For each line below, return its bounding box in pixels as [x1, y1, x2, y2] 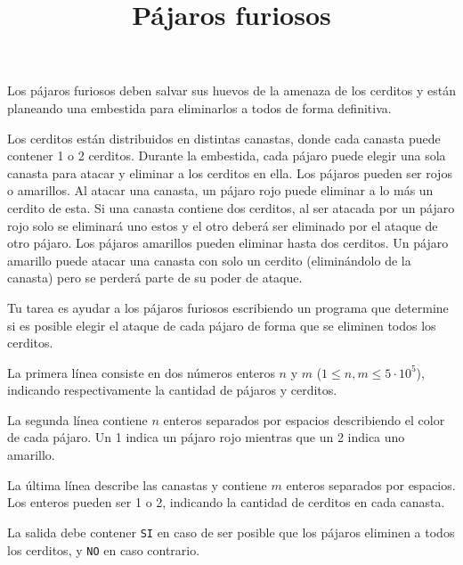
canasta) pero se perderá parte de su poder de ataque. [7, 268, 303, 287]
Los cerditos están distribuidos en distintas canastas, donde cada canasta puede [7, 128, 441, 147]
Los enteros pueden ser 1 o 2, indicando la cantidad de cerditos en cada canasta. [7, 493, 445, 512]
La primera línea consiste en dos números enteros [7, 363, 275, 381]
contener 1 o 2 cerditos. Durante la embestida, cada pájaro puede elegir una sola [7, 146, 446, 165]
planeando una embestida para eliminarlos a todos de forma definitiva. [7, 98, 392, 117]
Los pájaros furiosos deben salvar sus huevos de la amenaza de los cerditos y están [7, 81, 456, 100]
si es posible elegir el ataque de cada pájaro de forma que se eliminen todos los [7, 315, 436, 334]
